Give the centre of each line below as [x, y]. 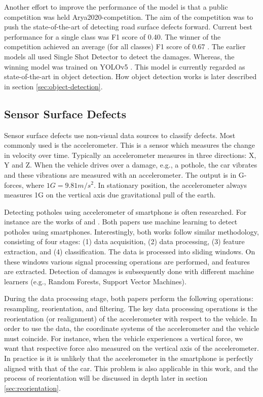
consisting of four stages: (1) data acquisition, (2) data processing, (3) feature [124, 241]
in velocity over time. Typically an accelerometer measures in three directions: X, [130, 155]
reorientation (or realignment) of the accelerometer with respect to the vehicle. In [131, 318]
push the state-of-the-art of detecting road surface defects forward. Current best [128, 27]
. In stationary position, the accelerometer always [170, 185]
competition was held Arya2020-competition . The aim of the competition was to [129, 16]
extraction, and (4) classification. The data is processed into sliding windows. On [130, 252]
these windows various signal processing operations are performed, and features [127, 261]
